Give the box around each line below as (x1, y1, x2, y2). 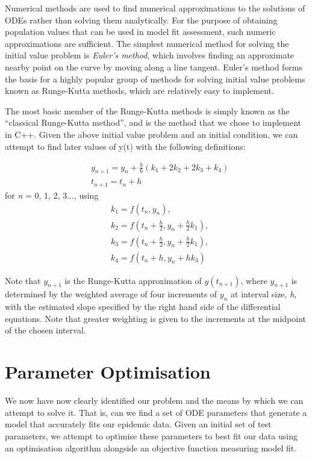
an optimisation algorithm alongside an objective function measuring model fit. (5, 441, 297, 454)
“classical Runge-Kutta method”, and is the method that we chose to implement (5, 116, 302, 129)
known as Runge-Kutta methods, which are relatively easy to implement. (5, 84, 274, 97)
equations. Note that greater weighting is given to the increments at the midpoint (5, 312, 307, 324)
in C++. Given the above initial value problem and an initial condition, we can (5, 128, 298, 140)
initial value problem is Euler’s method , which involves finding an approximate (5, 49, 295, 61)
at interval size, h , (231, 288, 297, 300)
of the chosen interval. (5, 324, 86, 336)
